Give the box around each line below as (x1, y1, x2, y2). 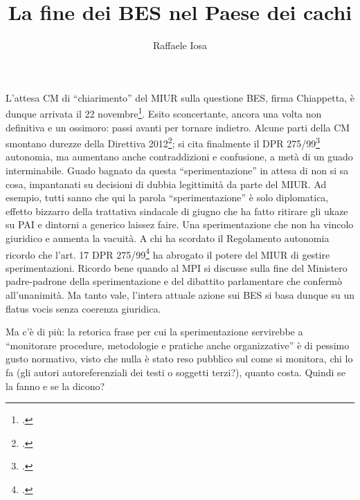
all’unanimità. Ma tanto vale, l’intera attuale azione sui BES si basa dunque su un (6, 288, 354, 302)
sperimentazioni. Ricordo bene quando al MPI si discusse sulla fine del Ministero (6, 260, 348, 275)
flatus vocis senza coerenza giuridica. (6, 301, 161, 315)
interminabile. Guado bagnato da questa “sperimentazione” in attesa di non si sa (6, 163, 349, 177)
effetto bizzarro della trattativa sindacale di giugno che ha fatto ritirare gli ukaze (6, 203, 348, 218)
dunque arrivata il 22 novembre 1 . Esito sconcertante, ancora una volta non (6, 104, 322, 120)
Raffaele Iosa (152, 38, 208, 53)
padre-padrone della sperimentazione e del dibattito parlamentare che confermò (6, 274, 343, 288)
